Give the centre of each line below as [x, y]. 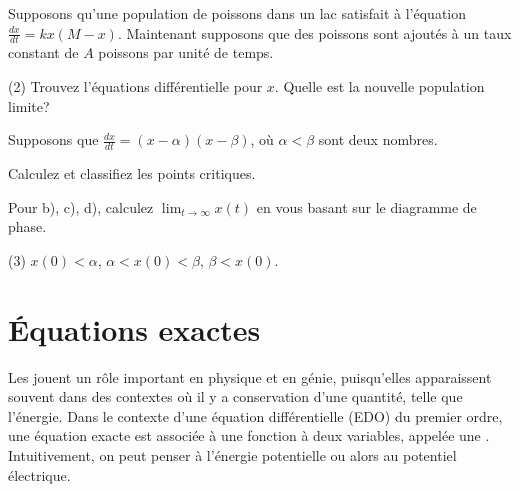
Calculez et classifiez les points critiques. [132, 173]
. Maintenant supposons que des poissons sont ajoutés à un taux [314, 32]
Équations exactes [134, 328]
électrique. [39, 474]
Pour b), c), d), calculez [81, 206]
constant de [43, 52]
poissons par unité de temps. [186, 52]
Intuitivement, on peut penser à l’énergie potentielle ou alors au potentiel [232, 454]
